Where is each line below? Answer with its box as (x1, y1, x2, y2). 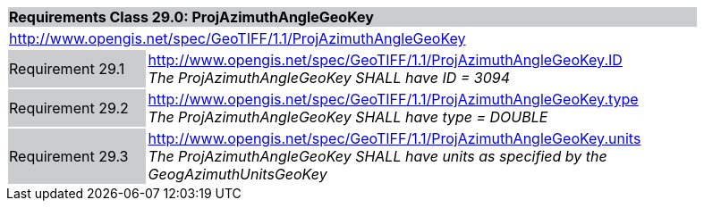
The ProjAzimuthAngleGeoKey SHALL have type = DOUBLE (148, 108, 548, 126)
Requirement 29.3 (9, 147, 129, 165)
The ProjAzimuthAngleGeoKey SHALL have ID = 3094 (148, 69, 511, 87)
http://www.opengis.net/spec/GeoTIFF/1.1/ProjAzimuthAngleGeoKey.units (148, 129, 641, 147)
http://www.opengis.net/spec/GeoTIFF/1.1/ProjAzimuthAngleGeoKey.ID (148, 51, 623, 69)
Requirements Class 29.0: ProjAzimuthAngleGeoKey (9, 8, 374, 26)
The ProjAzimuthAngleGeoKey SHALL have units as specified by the (148, 147, 607, 165)
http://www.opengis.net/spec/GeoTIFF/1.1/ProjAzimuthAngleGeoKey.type (148, 90, 639, 108)
